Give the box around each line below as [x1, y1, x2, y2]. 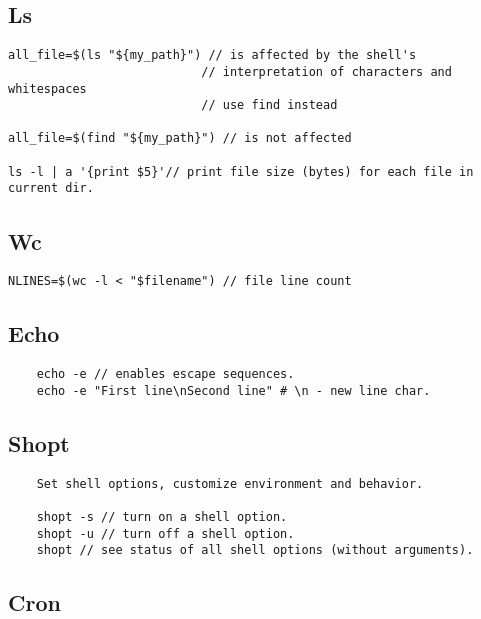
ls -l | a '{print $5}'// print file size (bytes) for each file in [8, 164, 474, 179]
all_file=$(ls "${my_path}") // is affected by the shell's [8, 48, 417, 63]
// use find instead [201, 98, 338, 113]
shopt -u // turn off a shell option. [36, 526, 295, 541]
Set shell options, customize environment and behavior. [36, 476, 424, 491]
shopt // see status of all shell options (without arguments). [36, 543, 474, 558]
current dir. [8, 181, 94, 196]
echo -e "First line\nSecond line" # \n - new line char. [36, 383, 431, 398]
